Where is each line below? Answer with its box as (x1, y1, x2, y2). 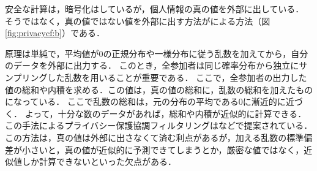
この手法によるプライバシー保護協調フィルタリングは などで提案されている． (5, 119, 313, 132)
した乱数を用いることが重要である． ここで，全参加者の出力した (47, 70, 307, 83)
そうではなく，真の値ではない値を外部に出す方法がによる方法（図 (5, 14, 270, 27)
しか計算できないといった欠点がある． (21, 155, 176, 168)
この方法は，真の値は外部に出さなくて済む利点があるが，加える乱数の (5, 131, 287, 143)
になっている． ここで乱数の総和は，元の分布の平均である (5, 95, 239, 108)
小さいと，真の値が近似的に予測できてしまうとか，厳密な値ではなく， (21, 143, 304, 156)
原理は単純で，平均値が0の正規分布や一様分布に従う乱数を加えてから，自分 (5, 47, 308, 59)
